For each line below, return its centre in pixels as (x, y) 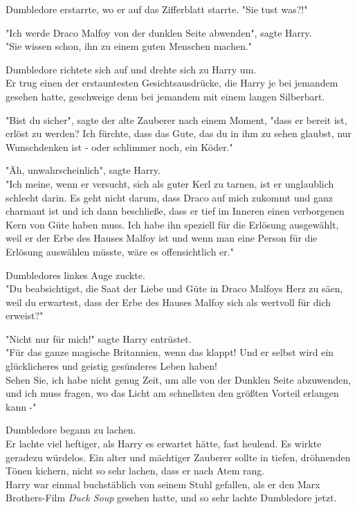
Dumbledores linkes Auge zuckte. (75, 275)
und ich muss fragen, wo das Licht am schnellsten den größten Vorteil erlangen (172, 393)
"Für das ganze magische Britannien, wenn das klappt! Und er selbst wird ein (170, 352)
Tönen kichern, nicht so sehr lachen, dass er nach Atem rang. (135, 471)
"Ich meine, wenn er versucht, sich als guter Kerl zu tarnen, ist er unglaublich (170, 183)
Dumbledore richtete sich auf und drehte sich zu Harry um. (131, 69)
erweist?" (25, 315)
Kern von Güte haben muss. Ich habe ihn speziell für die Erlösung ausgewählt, (172, 224)
